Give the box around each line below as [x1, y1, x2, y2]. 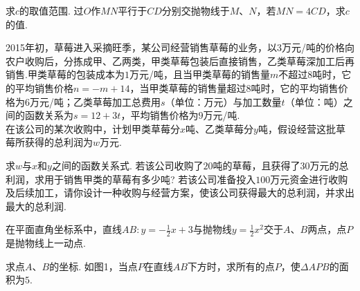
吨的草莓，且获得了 [213, 158, 300, 172]
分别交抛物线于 [161, 3, 230, 17]
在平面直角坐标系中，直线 [6, 222, 122, 236]
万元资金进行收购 [270, 171, 348, 186]
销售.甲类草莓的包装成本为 [6, 67, 125, 82]
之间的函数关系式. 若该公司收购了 [51, 158, 204, 172]
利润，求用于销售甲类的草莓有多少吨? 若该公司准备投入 [6, 171, 256, 186]
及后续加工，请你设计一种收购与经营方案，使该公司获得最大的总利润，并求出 [6, 185, 354, 200]
